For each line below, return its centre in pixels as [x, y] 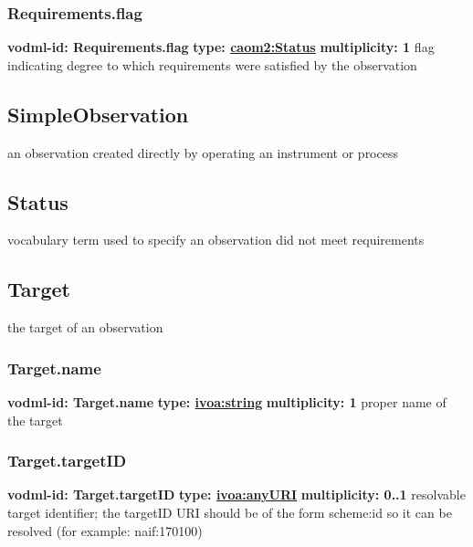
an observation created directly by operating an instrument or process [203, 152]
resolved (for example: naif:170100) [105, 530]
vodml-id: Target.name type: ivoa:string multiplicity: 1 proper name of [227, 402]
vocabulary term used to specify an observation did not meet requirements [216, 240]
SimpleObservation [98, 114]
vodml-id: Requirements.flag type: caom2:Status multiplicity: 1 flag [221, 47]
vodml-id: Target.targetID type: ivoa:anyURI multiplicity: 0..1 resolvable [236, 494]
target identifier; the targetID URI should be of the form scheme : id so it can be [230, 513]
